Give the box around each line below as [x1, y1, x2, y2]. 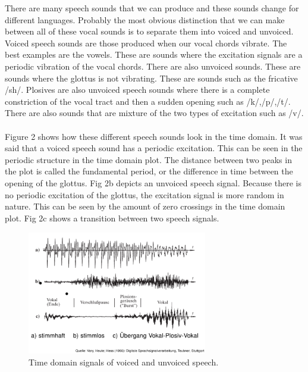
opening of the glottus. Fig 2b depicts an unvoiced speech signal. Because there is [5, 176, 302, 189]
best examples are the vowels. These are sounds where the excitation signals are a [5, 48, 303, 61]
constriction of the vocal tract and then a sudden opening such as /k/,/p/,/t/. [5, 95, 291, 107]
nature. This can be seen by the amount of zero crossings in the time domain [5, 200, 285, 212]
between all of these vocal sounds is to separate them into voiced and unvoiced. [5, 25, 294, 37]
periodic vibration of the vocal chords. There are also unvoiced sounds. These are [5, 60, 301, 72]
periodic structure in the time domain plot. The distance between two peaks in [5, 153, 292, 165]
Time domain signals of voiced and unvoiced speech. [29, 355, 219, 368]
